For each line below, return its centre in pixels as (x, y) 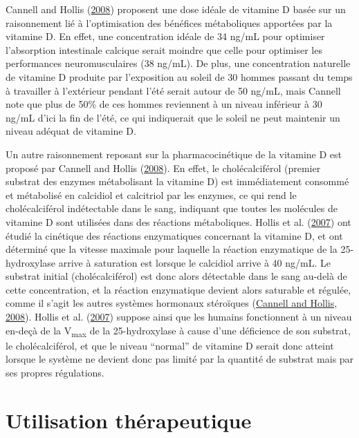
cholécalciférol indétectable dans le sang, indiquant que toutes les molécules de (172, 208)
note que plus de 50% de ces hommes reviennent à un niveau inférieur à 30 (164, 104)
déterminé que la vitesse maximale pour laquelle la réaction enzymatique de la (172, 249)
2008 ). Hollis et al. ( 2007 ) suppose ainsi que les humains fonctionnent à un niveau (179, 317)
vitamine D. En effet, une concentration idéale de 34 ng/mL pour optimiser (165, 36)
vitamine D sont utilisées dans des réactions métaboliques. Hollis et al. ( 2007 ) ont (178, 221)
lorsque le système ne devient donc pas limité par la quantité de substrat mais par (180, 359)
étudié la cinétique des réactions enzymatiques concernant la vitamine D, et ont (174, 235)
